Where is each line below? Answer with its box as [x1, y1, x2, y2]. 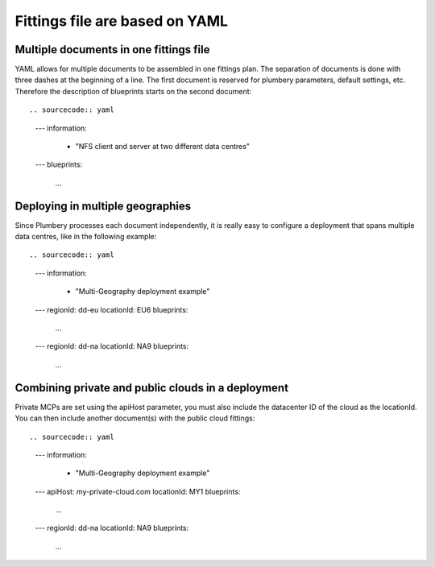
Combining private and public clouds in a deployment [14, 381, 289, 395]
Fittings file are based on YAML [14, 12, 229, 30]
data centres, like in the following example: [14, 232, 157, 242]
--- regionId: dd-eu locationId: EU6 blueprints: [35, 304, 188, 314]
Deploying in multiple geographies [14, 199, 192, 213]
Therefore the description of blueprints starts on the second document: [14, 86, 252, 96]
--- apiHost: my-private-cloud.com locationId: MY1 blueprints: [35, 486, 241, 496]
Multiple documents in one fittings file [14, 43, 210, 56]
